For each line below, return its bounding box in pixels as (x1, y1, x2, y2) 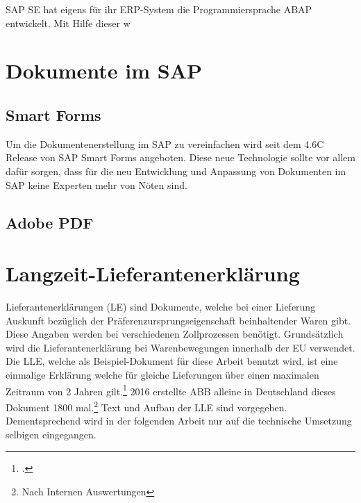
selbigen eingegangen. (6, 427, 96, 441)
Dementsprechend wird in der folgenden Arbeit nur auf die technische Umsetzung (6, 413, 352, 428)
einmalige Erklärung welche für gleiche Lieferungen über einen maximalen (6, 368, 319, 382)
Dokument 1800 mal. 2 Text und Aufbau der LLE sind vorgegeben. (6, 397, 287, 414)
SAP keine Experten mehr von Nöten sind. (6, 177, 187, 192)
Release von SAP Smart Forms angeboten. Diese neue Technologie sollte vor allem (6, 150, 355, 165)
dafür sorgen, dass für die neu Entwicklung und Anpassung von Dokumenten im (6, 163, 346, 178)
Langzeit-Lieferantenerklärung (6, 259, 300, 288)
